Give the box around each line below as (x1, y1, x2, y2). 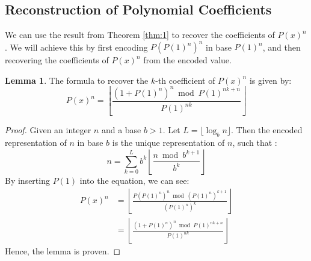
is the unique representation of (112, 136, 225, 149)
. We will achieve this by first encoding (5, 40, 148, 53)
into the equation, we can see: (79, 174, 189, 186)
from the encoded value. (143, 54, 232, 66)
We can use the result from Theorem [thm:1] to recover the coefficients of (5, 28, 275, 41)
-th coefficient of (155, 74, 215, 86)
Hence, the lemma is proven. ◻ (5, 245, 121, 257)
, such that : (232, 136, 277, 149)
